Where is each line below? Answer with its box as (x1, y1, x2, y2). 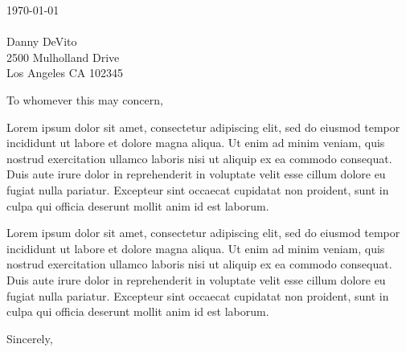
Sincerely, (6, 329, 53, 346)
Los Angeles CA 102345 (6, 64, 123, 81)
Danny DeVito (6, 33, 77, 50)
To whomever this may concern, (6, 91, 163, 108)
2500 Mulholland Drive (6, 48, 120, 65)
